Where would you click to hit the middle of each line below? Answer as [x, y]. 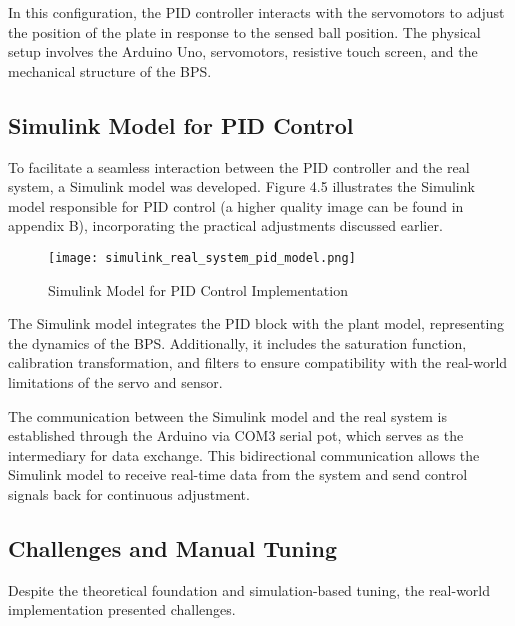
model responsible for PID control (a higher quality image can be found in [236, 205]
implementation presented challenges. [122, 609]
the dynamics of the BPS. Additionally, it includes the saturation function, [237, 342]
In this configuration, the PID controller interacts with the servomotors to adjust [256, 12]
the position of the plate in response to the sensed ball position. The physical [244, 31]
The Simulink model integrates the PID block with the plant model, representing [256, 323]
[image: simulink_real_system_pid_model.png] [202, 257]
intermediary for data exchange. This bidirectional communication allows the [244, 454]
